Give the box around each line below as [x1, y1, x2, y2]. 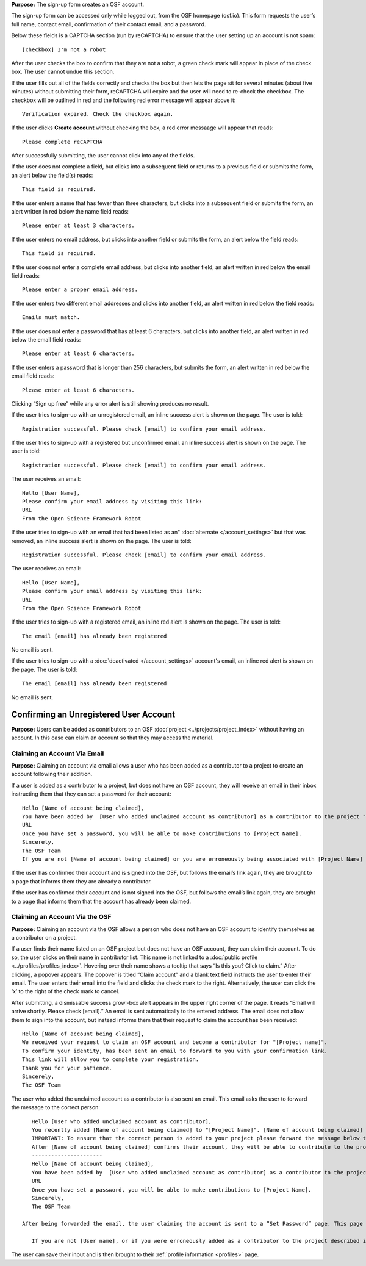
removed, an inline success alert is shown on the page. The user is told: [11, 537, 192, 544]
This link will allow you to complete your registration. [22, 1056, 199, 1063]
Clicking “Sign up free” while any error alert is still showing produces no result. [11, 400, 209, 407]
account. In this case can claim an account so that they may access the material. [11, 734, 214, 741]
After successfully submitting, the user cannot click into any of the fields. [11, 152, 195, 159]
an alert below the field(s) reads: [11, 171, 93, 179]
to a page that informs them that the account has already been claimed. [11, 897, 192, 905]
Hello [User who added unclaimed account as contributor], [31, 1118, 212, 1125]
